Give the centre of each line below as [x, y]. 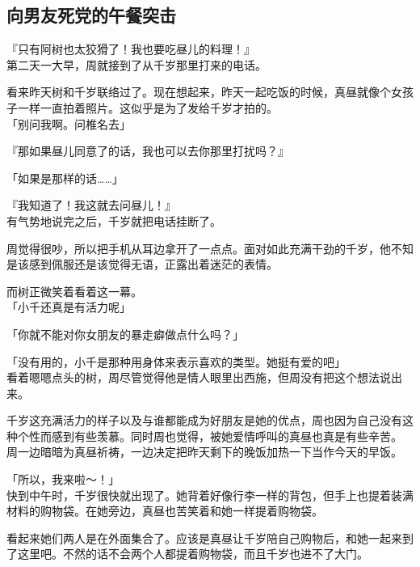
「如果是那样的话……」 [65, 178]
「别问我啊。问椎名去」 [69, 123]
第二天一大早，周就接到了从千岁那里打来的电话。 [136, 64]
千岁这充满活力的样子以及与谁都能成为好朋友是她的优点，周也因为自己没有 [204, 420]
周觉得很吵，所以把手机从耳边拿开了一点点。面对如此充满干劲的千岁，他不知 [210, 248]
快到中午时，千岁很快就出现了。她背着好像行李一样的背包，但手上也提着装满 [210, 495]
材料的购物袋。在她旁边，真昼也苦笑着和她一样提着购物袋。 [165, 511]
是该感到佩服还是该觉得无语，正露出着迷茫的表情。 [142, 264]
